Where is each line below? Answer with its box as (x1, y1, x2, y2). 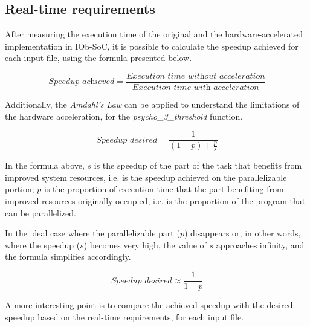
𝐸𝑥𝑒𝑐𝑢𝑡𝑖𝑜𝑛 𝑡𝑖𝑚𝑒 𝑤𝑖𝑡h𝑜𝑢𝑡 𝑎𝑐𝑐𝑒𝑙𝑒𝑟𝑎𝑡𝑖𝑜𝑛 (126, 71, 265, 80)
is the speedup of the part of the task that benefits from (94, 159, 302, 172)
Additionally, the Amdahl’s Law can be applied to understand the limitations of (5, 98, 300, 111)
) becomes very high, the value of (83, 238, 207, 251)
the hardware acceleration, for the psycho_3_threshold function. (5, 109, 243, 122)
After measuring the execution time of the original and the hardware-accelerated (5, 28, 303, 40)
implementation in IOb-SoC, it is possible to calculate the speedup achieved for (5, 39, 299, 52)
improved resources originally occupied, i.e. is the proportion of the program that (5, 195, 306, 207)
